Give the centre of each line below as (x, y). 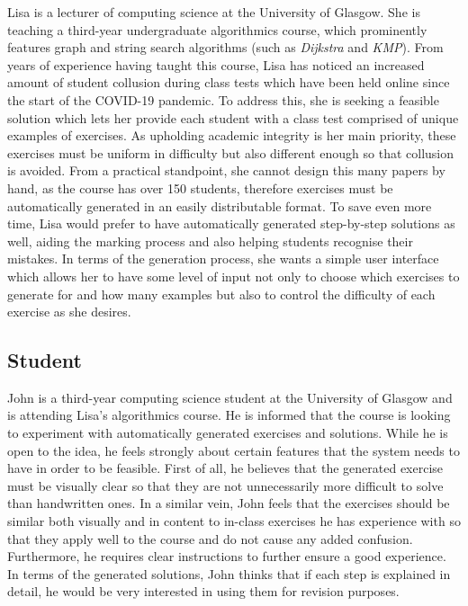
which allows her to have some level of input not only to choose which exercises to (234, 276)
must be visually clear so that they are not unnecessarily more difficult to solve (225, 485)
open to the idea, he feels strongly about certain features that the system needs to (234, 450)
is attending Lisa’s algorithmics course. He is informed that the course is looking (229, 415)
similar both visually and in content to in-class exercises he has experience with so (234, 521)
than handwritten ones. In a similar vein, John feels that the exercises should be (229, 503)
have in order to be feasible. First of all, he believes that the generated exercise (225, 468)
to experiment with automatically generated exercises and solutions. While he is (228, 433)
